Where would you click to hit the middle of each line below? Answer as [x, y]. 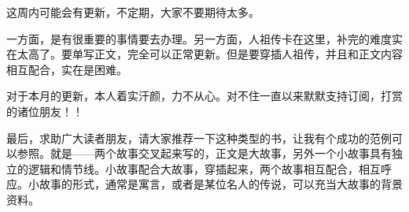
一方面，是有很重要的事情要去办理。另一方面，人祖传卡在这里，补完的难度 [199, 38]
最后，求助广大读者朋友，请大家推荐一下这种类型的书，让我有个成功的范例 [199, 138]
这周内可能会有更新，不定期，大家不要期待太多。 [133, 12]
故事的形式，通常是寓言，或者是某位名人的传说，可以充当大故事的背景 [221, 184]
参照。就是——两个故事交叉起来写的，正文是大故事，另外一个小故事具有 [204, 153]
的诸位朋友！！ [45, 111]
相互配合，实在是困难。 [67, 69]
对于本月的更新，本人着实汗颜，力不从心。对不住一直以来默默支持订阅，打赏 [204, 96]
